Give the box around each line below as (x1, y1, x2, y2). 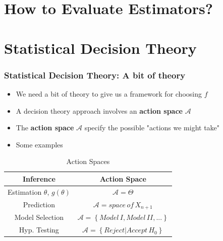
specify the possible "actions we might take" (84, 122, 220, 133)
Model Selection (14, 212, 64, 222)
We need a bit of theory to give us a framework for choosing (16, 88, 202, 99)
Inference (22, 173, 55, 184)
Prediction (23, 199, 55, 210)
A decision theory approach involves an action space (16, 105, 183, 116)
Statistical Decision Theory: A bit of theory (4, 68, 186, 81)
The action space (16, 122, 74, 133)
